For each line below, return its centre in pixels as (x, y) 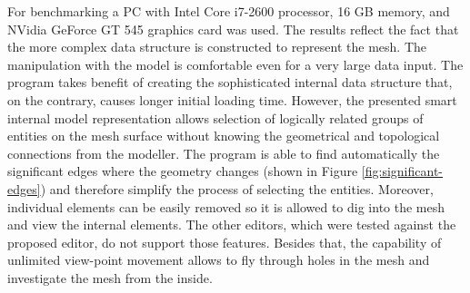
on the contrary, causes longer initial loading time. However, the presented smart (232, 99)
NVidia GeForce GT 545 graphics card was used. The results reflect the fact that (233, 29)
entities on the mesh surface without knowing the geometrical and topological (224, 136)
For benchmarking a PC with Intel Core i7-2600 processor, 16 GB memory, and (229, 11)
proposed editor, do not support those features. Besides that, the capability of (225, 242)
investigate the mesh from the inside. (110, 277)
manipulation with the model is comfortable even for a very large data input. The (235, 64)
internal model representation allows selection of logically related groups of (215, 117)
